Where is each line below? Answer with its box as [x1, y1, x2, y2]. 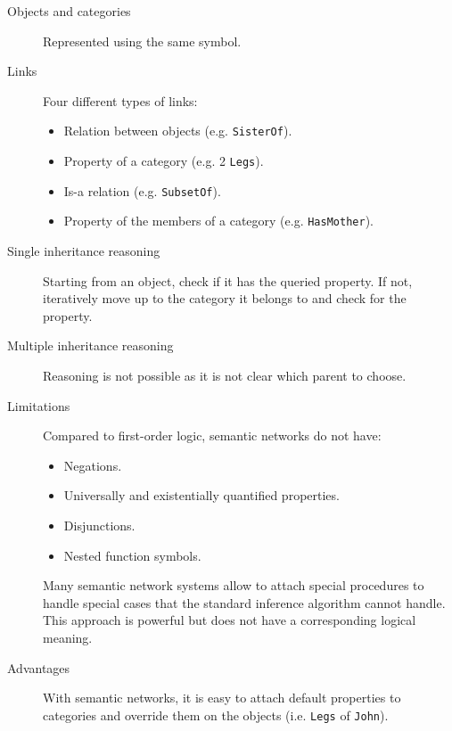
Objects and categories [7, 2, 131, 20]
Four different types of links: [43, 91, 198, 110]
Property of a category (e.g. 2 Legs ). [63, 152, 264, 170]
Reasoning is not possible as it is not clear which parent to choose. [43, 365, 407, 384]
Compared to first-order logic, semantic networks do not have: [43, 426, 382, 445]
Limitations [7, 396, 70, 415]
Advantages [7, 658, 70, 677]
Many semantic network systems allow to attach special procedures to [43, 576, 424, 595]
